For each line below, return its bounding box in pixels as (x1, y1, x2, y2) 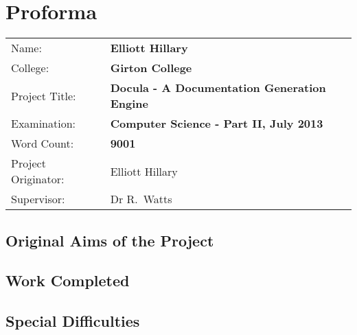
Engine (110, 95, 148, 112)
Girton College (110, 60, 192, 76)
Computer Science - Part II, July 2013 (110, 115, 323, 132)
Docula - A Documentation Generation (110, 80, 326, 96)
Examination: (11, 115, 76, 132)
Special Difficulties (5, 310, 140, 332)
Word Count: (11, 135, 74, 152)
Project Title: (11, 87, 76, 104)
